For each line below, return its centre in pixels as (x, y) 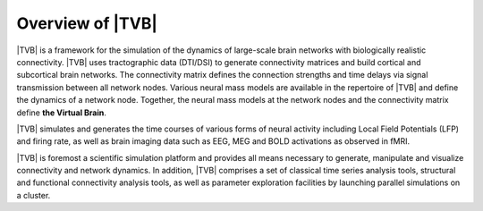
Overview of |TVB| (87, 23)
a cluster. (34, 195)
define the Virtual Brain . (61, 113)
